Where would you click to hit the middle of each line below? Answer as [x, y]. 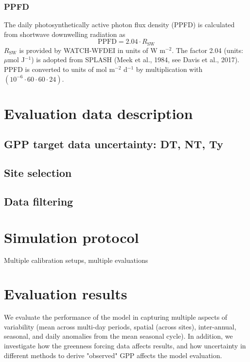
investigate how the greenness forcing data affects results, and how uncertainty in [125, 345]
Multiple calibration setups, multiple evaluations [76, 260]
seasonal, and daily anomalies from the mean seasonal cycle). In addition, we [118, 336]
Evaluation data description [98, 113]
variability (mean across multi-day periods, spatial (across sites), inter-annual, [120, 326]
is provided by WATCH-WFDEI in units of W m [92, 50]
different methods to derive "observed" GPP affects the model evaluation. [113, 355]
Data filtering [39, 201]
